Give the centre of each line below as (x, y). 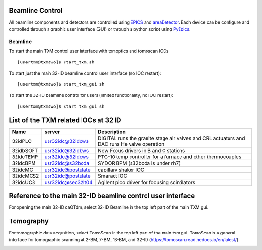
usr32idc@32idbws (67, 150)
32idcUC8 (24, 182)
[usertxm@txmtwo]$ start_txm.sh (56, 62)
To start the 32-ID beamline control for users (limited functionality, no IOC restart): (91, 95)
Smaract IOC (112, 176)
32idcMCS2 (25, 176)
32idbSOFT (25, 150)
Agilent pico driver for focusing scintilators (147, 182)
